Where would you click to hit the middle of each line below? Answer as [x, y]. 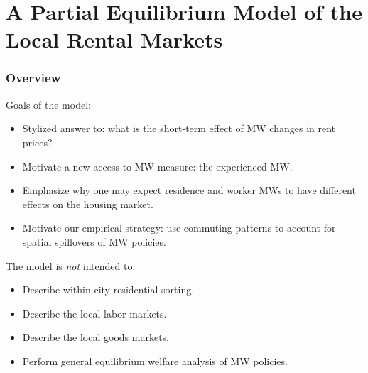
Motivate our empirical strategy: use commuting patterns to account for [179, 228]
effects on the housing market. [88, 204]
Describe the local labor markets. [94, 313]
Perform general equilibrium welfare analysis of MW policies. [155, 361]
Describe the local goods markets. [96, 337]
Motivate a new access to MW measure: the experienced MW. [157, 166]
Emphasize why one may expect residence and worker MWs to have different [189, 190]
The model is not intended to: [71, 265]
